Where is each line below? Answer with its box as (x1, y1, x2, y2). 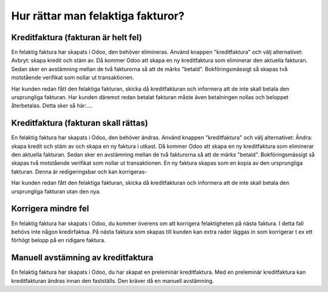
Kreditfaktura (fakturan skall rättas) (11, 118, 148, 128)
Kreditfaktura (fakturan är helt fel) (11, 32, 142, 43)
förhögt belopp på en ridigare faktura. (11, 237, 106, 244)
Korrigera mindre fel (11, 204, 89, 214)
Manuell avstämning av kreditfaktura (11, 252, 154, 263)
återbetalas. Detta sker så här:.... (11, 102, 93, 109)
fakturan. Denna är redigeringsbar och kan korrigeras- (11, 168, 148, 175)
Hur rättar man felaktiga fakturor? (11, 9, 185, 23)
